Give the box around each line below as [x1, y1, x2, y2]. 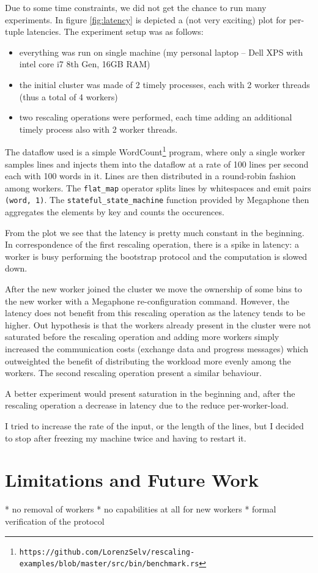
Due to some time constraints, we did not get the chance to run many [5, 1, 267, 13]
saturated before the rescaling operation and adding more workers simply [5, 330, 279, 343]
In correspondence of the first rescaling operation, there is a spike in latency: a [5, 238, 299, 251]
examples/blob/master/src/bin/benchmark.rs [19, 560, 199, 569]
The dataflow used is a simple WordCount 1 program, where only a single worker [5, 144, 305, 158]
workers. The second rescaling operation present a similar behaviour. [5, 366, 262, 379]
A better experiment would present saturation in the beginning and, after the [5, 386, 295, 399]
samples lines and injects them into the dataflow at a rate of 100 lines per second [5, 157, 309, 170]
